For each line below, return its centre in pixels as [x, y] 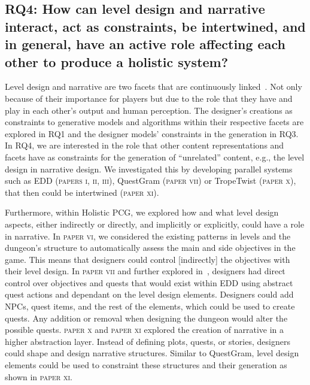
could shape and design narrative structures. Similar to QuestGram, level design [152, 353]
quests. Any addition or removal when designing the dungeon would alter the [146, 318]
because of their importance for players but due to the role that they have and [149, 98]
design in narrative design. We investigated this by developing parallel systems [149, 169]
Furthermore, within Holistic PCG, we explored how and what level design [142, 212]
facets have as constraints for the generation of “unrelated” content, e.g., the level [155, 157]
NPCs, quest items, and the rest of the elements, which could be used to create [150, 306]
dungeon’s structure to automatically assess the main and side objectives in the [150, 248]
